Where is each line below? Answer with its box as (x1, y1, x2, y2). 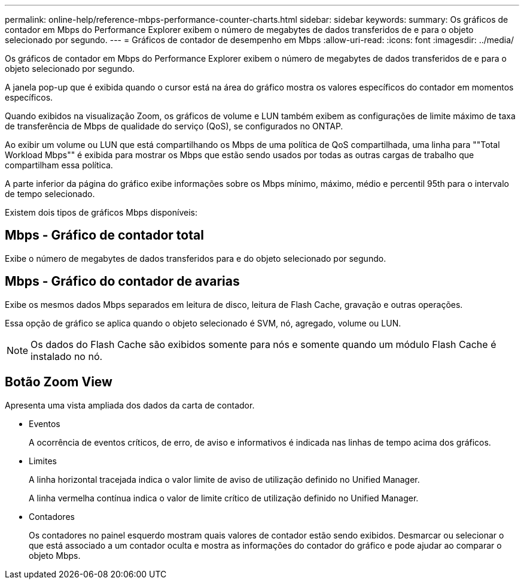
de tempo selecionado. (5, 189, 95, 199)
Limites (29, 455, 57, 466)
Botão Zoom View (5, 374, 112, 390)
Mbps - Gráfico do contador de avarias (5, 274, 240, 289)
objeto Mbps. (29, 550, 81, 561)
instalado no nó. (31, 350, 103, 362)
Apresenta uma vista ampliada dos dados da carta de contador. (5, 400, 255, 410)
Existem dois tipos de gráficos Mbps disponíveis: (5, 207, 197, 217)
